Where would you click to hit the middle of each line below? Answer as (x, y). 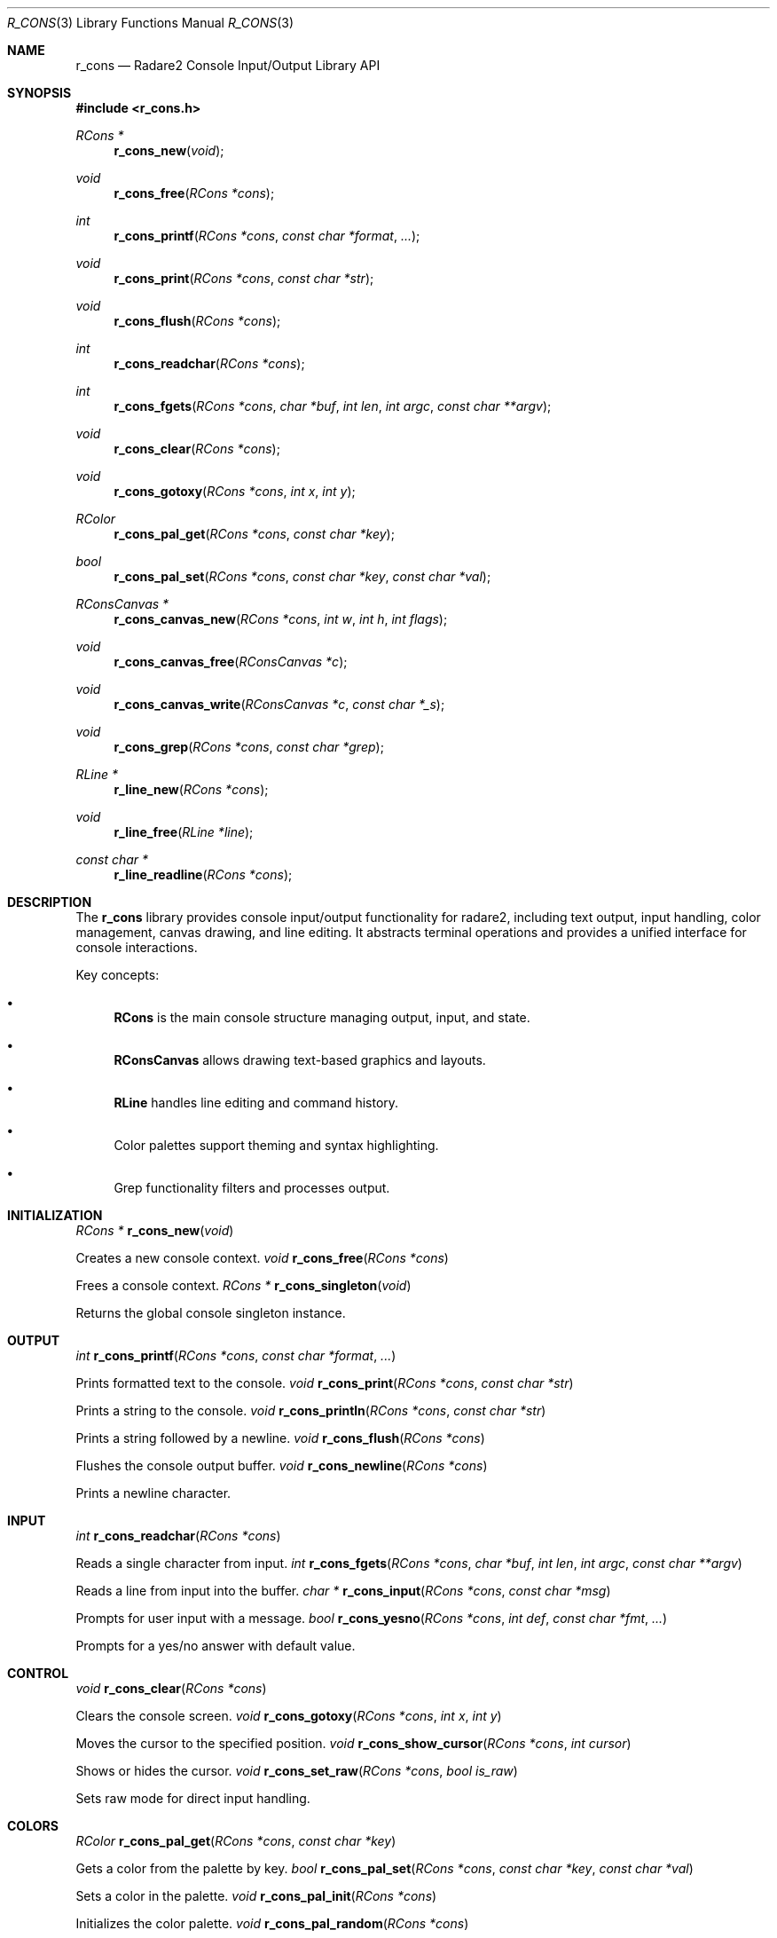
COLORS (33, 1826)
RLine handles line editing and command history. (256, 1103)
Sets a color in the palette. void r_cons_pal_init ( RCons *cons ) (256, 1896)
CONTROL (38, 1673)
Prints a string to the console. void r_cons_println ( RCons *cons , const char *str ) (311, 1410)
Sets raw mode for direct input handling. (193, 1798)
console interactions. (137, 947)
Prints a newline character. (153, 1493)
